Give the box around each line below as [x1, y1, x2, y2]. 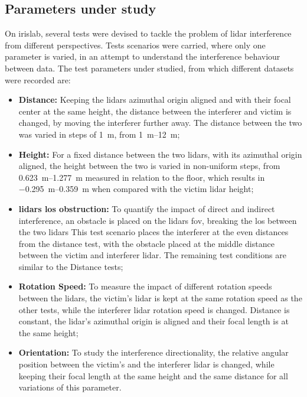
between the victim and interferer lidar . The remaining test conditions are [18, 249, 286, 261]
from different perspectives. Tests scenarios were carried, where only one [5, 38, 266, 51]
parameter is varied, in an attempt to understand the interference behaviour [5, 50, 280, 63]
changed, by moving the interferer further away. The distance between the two [18, 116, 302, 129]
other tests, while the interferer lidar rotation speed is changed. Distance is [18, 303, 290, 315]
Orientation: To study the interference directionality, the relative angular [18, 346, 289, 359]
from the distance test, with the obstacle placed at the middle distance [18, 237, 275, 249]
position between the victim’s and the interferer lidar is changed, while [18, 358, 275, 370]
